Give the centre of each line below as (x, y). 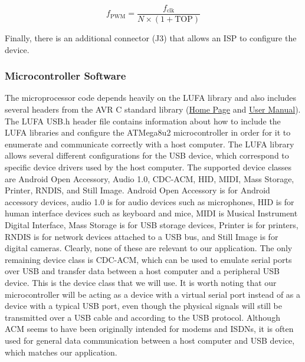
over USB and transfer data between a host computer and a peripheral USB (142, 271)
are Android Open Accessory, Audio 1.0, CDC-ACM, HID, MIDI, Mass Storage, (150, 178)
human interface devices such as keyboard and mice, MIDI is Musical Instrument (151, 213)
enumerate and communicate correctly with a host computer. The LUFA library (150, 144)
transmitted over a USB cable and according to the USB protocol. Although (142, 317)
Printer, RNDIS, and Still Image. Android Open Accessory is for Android (137, 190)
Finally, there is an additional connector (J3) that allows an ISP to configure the (151, 38)
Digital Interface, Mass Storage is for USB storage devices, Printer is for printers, (152, 225)
